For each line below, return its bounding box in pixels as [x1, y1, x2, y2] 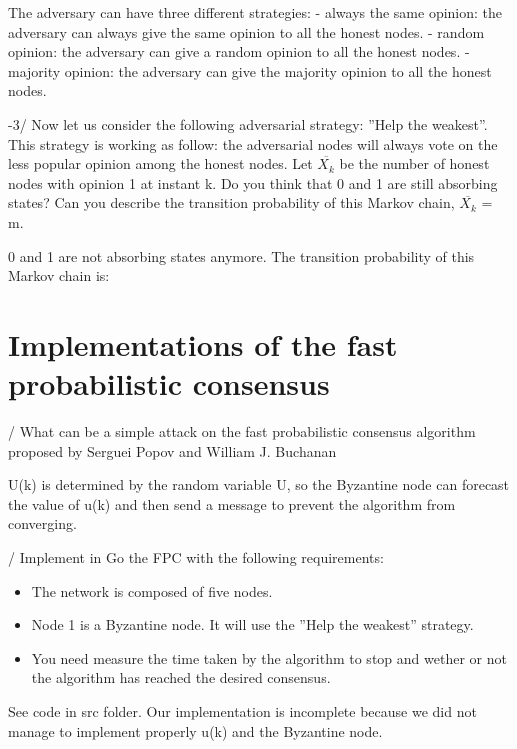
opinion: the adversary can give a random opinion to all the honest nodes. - [8, 41, 470, 62]
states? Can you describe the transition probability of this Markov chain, [8, 192, 455, 213]
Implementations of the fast [8, 323, 398, 364]
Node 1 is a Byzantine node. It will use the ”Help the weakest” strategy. [31, 614, 474, 635]
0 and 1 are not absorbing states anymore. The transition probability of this [8, 245, 475, 266]
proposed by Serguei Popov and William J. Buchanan [8, 440, 337, 461]
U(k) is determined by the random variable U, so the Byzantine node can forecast [8, 474, 510, 495]
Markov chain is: [8, 265, 110, 286]
